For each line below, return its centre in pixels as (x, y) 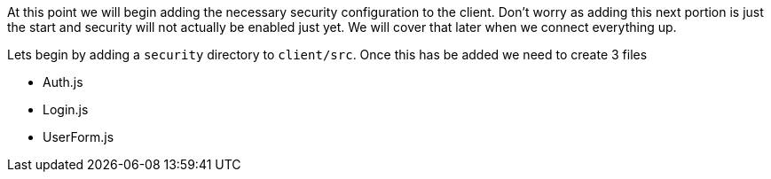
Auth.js (63, 82)
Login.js (66, 109)
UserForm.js (79, 137)
